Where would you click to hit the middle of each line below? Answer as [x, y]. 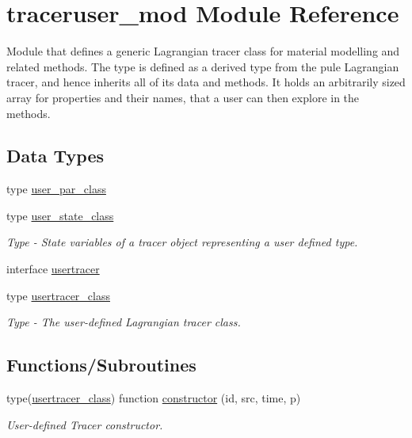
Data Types [55, 156]
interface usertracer [53, 269]
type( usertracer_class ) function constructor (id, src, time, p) [154, 398]
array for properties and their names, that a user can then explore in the [183, 97]
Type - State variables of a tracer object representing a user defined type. [182, 242]
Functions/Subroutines [101, 365]
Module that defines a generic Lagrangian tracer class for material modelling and [203, 51]
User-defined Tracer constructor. [85, 424]
